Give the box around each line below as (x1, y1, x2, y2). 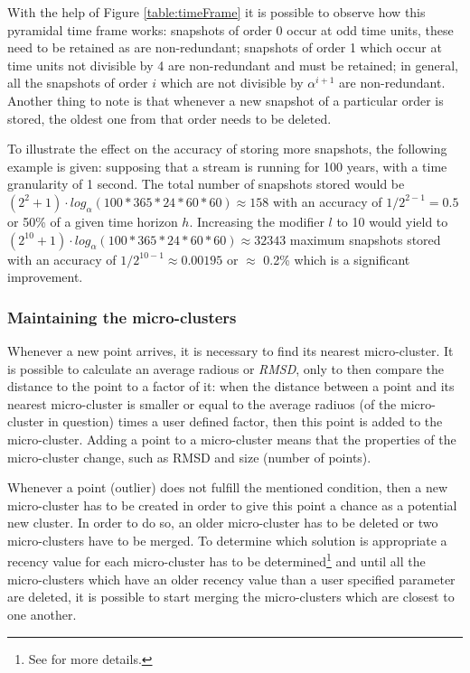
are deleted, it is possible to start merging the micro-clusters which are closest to (7, 587, 455, 606)
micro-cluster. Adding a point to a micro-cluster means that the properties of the (7, 429, 456, 448)
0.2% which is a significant (263, 249, 410, 268)
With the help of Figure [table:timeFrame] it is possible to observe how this (7, 3, 426, 21)
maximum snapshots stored (289, 229, 441, 248)
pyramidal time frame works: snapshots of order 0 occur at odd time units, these (7, 20, 454, 39)
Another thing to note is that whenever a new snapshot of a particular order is (7, 90, 444, 109)
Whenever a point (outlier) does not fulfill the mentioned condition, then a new (7, 478, 448, 497)
